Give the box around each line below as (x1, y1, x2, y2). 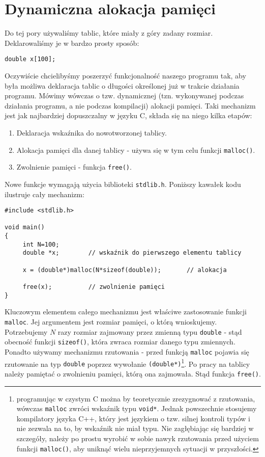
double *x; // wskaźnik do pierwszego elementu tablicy (22, 249, 242, 257)
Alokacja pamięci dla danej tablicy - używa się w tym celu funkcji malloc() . (16, 144, 255, 155)
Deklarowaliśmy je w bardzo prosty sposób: (5, 37, 139, 48)
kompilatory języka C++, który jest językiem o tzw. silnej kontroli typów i (16, 413, 250, 423)
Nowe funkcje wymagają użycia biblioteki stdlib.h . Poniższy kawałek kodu (5, 178, 241, 189)
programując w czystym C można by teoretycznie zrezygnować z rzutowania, (16, 393, 255, 404)
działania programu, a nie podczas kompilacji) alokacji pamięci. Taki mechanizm (5, 100, 256, 111)
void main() (5, 224, 45, 231)
